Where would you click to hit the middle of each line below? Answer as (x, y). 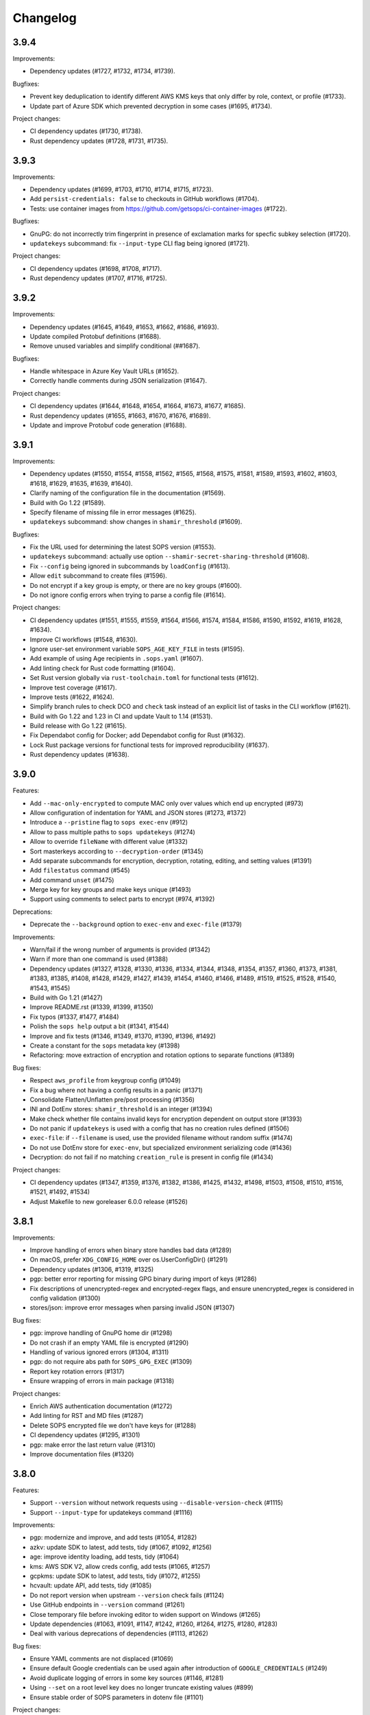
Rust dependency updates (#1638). (79, 755)
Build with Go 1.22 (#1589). (68, 502)
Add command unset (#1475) (72, 880)
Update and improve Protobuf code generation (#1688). (108, 425)
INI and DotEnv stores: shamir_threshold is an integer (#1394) (121, 1109)
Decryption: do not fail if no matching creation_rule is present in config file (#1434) (151, 1157)
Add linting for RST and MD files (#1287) (87, 1416)
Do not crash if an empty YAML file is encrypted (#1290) (109, 1343)
